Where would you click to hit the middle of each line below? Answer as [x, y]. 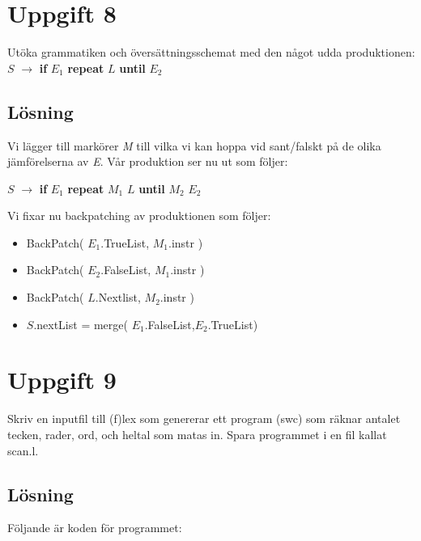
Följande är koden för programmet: [95, 528]
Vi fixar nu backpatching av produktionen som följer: [139, 216]
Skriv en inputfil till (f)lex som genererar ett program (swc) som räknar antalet [204, 418]
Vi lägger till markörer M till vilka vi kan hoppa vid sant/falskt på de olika [194, 145]
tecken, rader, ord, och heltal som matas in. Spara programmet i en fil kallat [197, 434]
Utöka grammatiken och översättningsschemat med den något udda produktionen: [211, 52]
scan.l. [23, 450]
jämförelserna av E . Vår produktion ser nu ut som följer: [148, 161]
